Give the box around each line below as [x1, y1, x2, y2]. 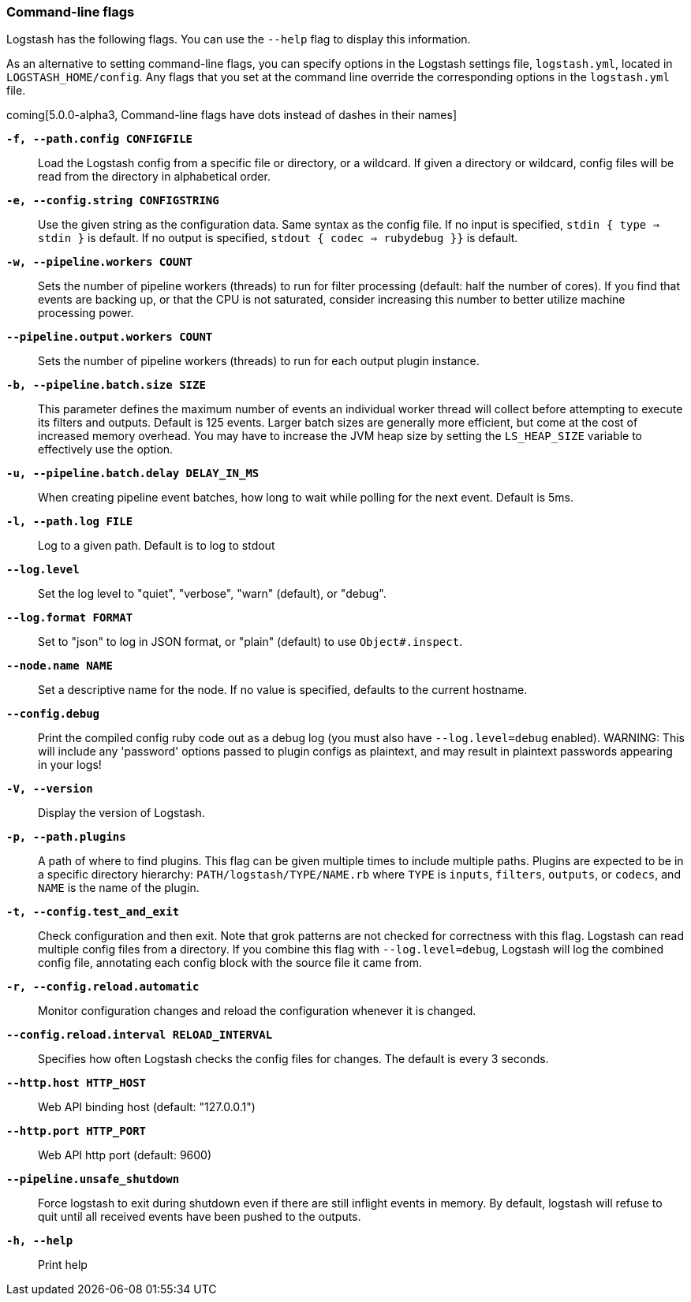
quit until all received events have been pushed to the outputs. [38, 1210, 361, 1224]
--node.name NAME [6, 659, 113, 673]
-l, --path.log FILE [6, 515, 133, 528]
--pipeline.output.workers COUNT [6, 330, 213, 344]
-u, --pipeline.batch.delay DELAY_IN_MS [6, 467, 260, 480]
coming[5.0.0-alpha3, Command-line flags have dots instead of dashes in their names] [6, 108, 458, 122]
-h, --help [6, 1234, 73, 1248]
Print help [38, 1258, 88, 1272]
